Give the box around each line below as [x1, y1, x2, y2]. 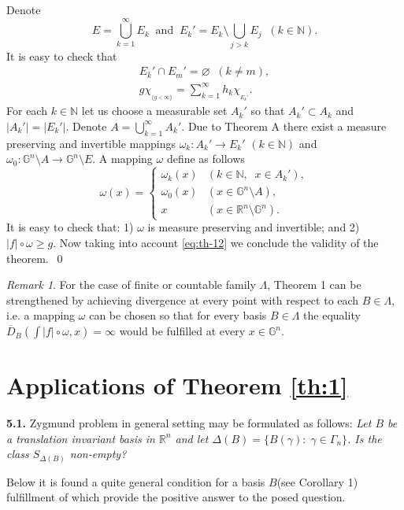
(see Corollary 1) [276, 473, 358, 490]
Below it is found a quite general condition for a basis [6, 473, 265, 490]
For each [6, 102, 47, 119]
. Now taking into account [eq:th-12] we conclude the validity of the [53, 235, 379, 251]
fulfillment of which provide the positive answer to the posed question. [6, 489, 346, 505]
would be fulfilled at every [119, 323, 246, 339]
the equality [303, 307, 361, 323]
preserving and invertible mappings [6, 135, 176, 151]
